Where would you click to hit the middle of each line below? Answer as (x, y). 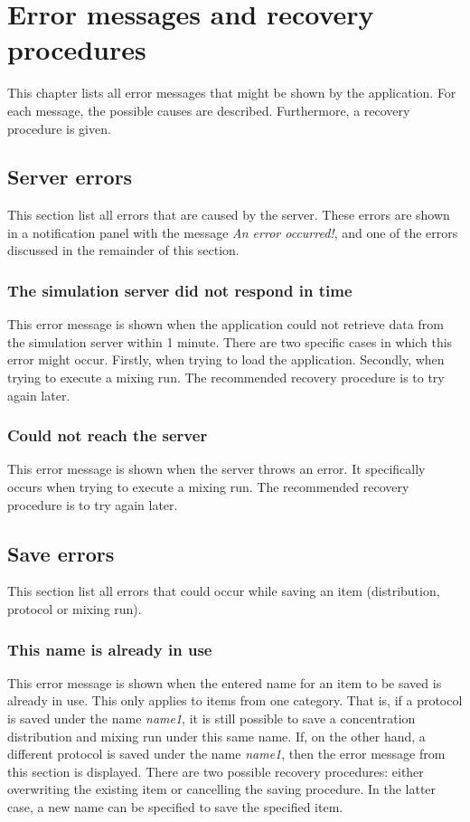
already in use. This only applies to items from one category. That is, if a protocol (235, 700)
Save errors (61, 553)
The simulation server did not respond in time (180, 290)
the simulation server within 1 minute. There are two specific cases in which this (230, 341)
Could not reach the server (108, 435)
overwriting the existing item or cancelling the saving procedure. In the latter (222, 789)
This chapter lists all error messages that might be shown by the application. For (232, 93)
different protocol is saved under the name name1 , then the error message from (226, 754)
